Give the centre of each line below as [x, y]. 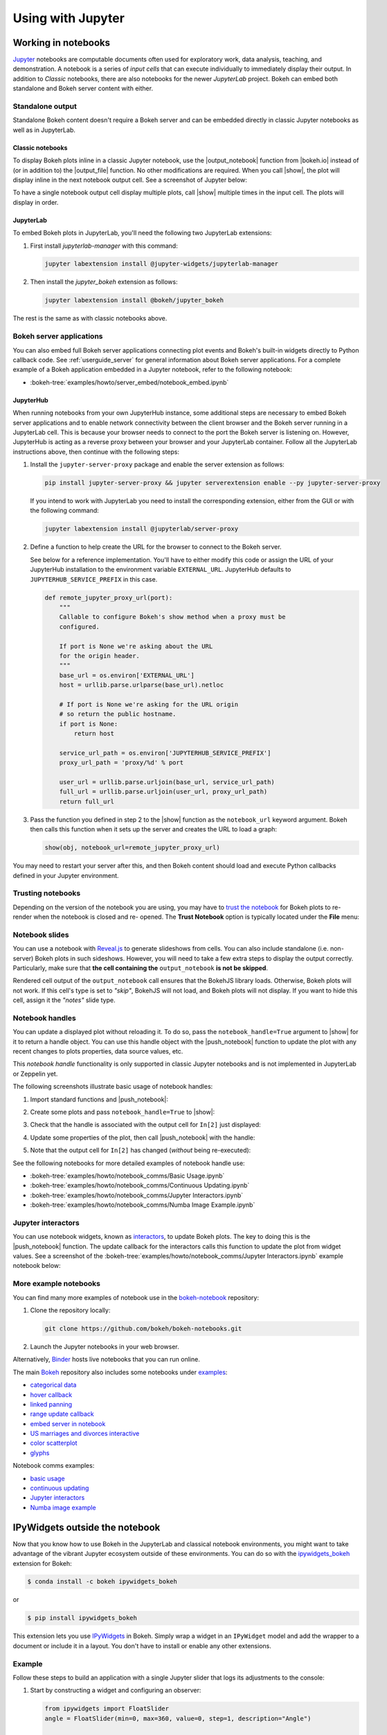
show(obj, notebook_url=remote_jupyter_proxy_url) [133, 848]
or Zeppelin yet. [35, 1074]
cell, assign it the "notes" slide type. [64, 1000]
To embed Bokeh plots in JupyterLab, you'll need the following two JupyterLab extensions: [142, 233]
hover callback [51, 1394]
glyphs [40, 1453]
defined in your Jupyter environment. [66, 875]
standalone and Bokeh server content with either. [83, 88]
